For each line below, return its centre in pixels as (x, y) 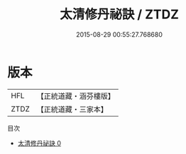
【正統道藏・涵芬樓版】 (76, 96)
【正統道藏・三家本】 (72, 109)
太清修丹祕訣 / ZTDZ (119, 14)
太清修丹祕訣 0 (39, 143)
